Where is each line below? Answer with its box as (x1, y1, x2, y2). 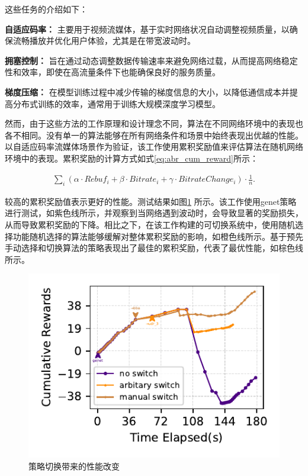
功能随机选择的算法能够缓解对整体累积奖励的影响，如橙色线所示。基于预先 (12, 230, 303, 242)
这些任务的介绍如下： (5, 3, 88, 15)
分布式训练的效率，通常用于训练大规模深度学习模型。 (12, 97, 220, 110)
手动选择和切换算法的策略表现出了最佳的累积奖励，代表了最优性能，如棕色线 (5, 242, 303, 254)
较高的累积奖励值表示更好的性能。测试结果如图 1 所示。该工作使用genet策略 (5, 195, 297, 207)
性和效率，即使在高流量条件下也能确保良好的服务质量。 (5, 66, 220, 78)
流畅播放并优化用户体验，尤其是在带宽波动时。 (12, 34, 195, 47)
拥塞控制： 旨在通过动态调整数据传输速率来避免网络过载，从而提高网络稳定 (5, 54, 298, 66)
